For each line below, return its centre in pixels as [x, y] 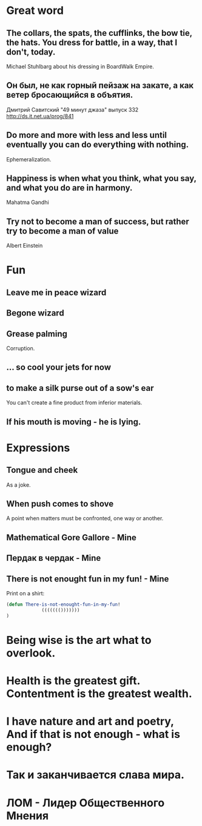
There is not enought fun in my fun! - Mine [88, 579]
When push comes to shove [60, 504]
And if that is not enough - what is [93, 734]
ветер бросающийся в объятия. [70, 95]
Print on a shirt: [25, 594]
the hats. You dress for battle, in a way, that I [92, 42]
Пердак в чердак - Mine [54, 558]
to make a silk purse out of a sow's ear [80, 388]
